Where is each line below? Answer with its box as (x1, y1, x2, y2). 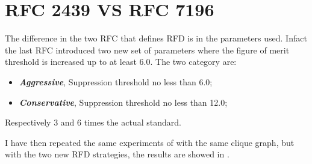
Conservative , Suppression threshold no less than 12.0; (19, 96, 228, 108)
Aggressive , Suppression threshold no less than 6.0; (19, 75, 213, 88)
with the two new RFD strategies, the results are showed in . (5, 148, 229, 160)
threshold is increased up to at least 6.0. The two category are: (5, 55, 237, 68)
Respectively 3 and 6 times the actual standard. (5, 116, 181, 129)
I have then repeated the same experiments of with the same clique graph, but (5, 136, 295, 148)
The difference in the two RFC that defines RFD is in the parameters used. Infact (5, 32, 307, 44)
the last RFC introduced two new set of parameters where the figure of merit (5, 43, 290, 56)
